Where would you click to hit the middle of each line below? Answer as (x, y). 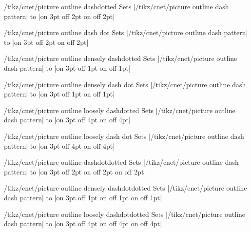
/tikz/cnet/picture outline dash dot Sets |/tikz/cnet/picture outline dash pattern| (126, 32)
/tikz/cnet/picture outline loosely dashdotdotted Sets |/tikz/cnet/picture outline (125, 214)
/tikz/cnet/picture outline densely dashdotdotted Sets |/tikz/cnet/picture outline (125, 188)
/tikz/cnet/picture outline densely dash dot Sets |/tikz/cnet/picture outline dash (125, 84)
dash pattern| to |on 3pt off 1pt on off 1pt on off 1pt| (83, 197)
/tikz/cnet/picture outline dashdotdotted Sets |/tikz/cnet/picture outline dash (121, 162)
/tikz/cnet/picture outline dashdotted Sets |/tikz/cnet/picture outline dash (116, 6)
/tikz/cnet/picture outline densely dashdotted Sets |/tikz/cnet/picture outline (121, 58)
